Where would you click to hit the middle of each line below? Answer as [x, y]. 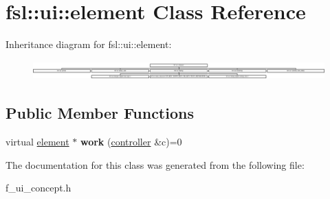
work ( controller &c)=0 [131, 141]
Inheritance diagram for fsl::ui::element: [89, 44]
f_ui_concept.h [38, 188]
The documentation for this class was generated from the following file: [155, 164]
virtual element [37, 141]
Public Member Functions [100, 113]
